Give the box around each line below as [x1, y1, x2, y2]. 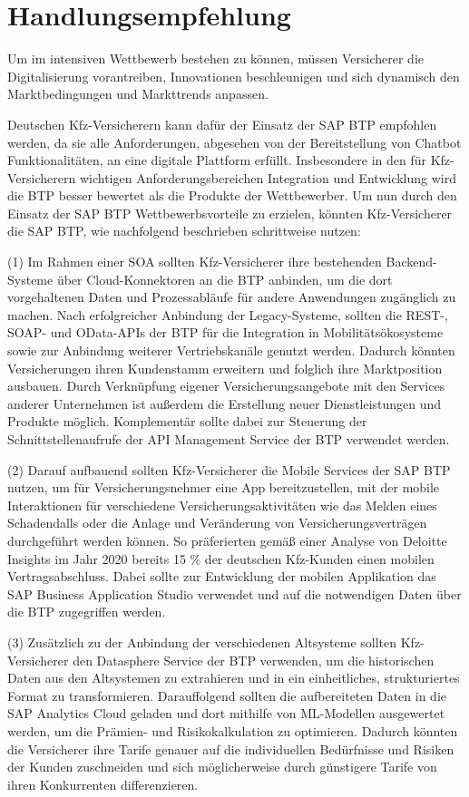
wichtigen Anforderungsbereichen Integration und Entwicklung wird [79, 168, 456, 187]
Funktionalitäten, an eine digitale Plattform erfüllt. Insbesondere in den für [7, 151, 427, 170]
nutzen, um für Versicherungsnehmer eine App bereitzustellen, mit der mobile [7, 478, 440, 497]
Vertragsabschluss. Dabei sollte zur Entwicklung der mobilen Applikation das [7, 567, 436, 586]
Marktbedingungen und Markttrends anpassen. [7, 84, 269, 103]
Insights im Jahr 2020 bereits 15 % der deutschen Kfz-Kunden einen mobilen [7, 549, 435, 568]
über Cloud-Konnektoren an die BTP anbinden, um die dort [56, 269, 393, 288]
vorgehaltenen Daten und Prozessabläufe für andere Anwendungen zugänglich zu [7, 287, 456, 306]
